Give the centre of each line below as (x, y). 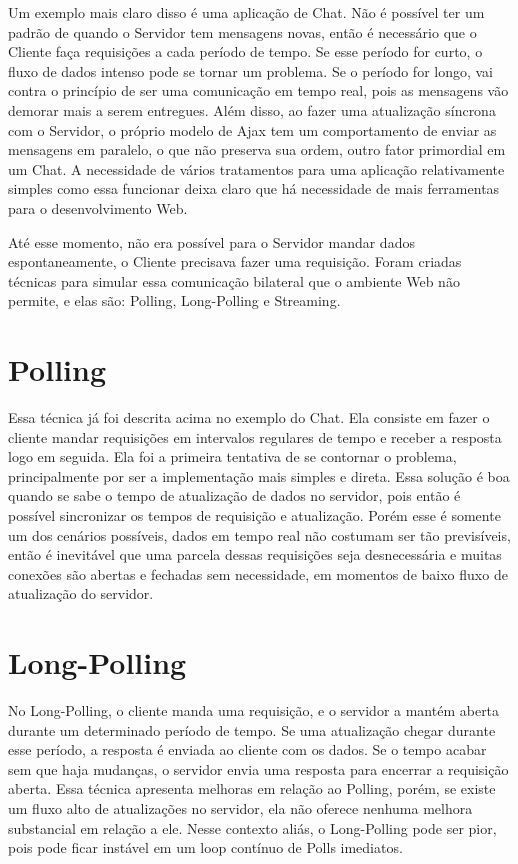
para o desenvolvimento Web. (98, 207)
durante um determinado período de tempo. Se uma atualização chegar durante (252, 729)
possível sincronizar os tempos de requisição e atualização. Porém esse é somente (254, 515)
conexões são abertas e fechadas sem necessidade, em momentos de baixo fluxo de (258, 573)
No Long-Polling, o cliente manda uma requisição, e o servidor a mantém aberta (254, 710)
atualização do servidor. (81, 593)
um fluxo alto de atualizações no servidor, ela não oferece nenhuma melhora (240, 808)
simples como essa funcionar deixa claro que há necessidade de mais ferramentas (254, 188)
